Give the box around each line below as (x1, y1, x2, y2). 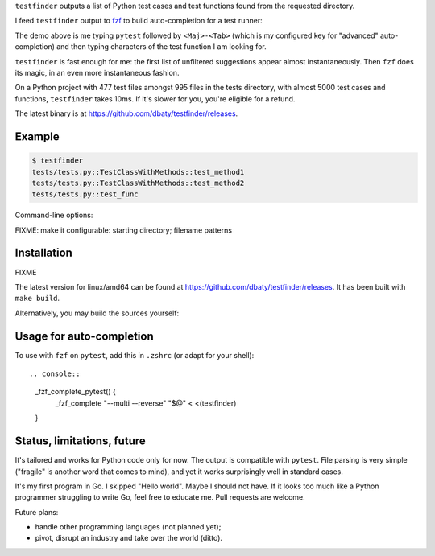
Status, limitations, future (14, 435, 147, 448)
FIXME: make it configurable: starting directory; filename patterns (14, 225, 233, 235)
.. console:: (29, 369, 81, 378)
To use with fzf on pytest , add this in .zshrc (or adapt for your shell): (14, 350, 255, 360)
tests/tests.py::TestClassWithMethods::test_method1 (31, 167, 245, 176)
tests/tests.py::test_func (31, 190, 139, 199)
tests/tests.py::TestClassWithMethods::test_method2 (31, 178, 245, 187)
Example (14, 130, 60, 143)
